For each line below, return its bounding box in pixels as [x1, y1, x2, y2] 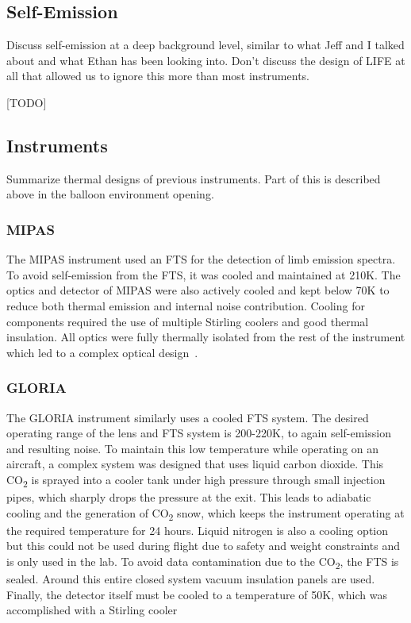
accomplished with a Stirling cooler [6, 602, 178, 618]
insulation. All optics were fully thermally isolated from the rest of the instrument [6, 329, 405, 345]
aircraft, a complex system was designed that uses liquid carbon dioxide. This [6, 456, 384, 472]
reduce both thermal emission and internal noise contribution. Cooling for [6, 297, 365, 313]
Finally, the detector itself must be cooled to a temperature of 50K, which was [6, 586, 388, 602]
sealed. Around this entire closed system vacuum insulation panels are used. [6, 571, 375, 587]
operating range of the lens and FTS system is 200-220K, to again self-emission [6, 425, 391, 441]
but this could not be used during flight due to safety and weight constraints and [6, 537, 400, 554]
